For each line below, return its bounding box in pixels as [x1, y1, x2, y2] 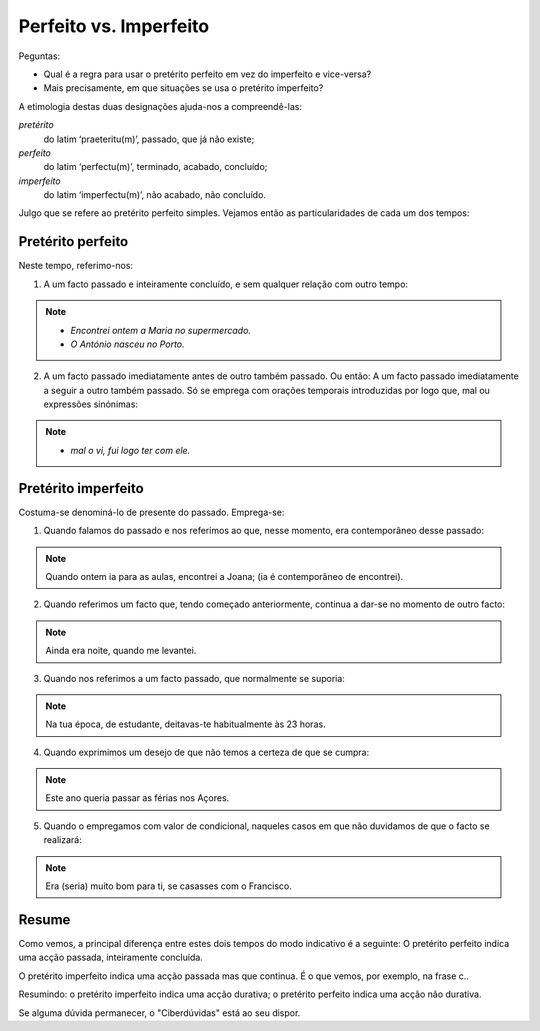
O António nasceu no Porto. [70, 338, 185, 350]
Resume [18, 911, 71, 928]
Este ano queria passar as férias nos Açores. [45, 792, 230, 804]
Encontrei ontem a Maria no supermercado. [70, 324, 252, 336]
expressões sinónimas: [43, 398, 139, 410]
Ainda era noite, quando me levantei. [45, 645, 197, 657]
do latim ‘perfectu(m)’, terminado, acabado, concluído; [43, 161, 268, 173]
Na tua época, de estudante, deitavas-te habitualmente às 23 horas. [45, 718, 326, 730]
